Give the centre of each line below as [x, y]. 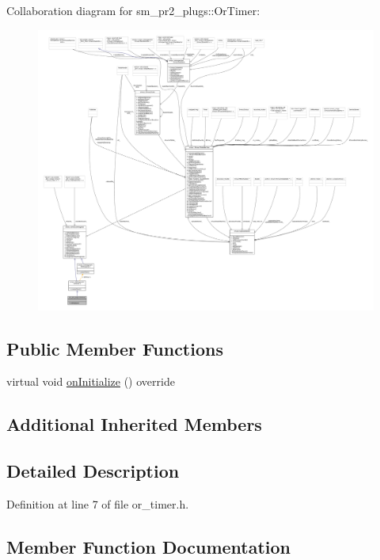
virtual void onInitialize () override [91, 381]
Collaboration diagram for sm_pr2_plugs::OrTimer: [133, 10]
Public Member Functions [115, 348]
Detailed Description [93, 471]
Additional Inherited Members [134, 424]
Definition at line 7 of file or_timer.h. [98, 503]
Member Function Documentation [149, 546]
